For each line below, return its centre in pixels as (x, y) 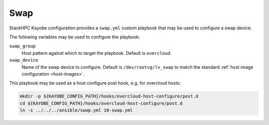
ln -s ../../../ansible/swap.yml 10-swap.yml (76, 110)
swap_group (22, 46)
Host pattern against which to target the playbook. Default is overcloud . (97, 53)
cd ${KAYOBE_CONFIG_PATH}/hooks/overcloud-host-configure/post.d (101, 103)
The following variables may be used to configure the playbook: (75, 37)
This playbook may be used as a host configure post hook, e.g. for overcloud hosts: (95, 83)
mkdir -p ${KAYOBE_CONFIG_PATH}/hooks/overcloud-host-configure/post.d (109, 96)
